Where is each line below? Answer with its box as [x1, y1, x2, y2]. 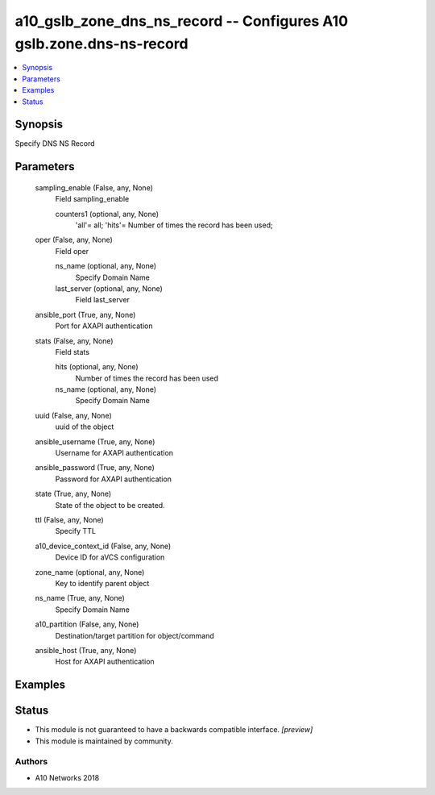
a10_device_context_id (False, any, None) [35, 541, 172, 551]
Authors [14, 756, 48, 768]
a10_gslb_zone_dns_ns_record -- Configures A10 [14, 12, 349, 30]
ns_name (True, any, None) [35, 593, 125, 603]
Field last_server [75, 295, 130, 305]
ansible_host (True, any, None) [35, 645, 137, 655]
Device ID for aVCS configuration [55, 552, 165, 562]
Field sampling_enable [55, 194, 130, 204]
